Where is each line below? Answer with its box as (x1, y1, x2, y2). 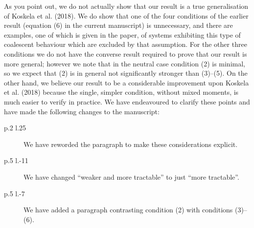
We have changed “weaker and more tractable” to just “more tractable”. (23, 171, 239, 182)
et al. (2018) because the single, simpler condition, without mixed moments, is (4, 87, 239, 97)
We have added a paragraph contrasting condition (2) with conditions (23, 205, 233, 215)
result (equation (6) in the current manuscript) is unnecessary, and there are (4, 20, 233, 30)
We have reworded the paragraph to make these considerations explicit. (23, 139, 238, 149)
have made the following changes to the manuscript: (4, 106, 160, 116)
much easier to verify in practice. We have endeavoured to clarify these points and (4, 96, 250, 106)
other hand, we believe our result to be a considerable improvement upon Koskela (4, 77, 249, 87)
